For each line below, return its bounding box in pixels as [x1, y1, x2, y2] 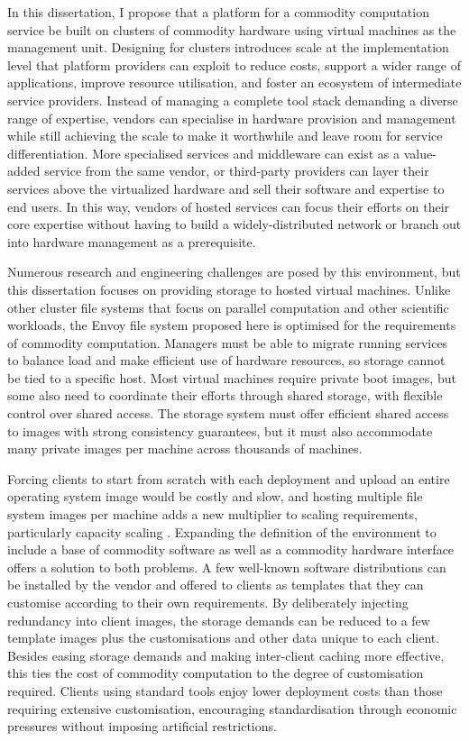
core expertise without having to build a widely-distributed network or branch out [7, 215, 462, 233]
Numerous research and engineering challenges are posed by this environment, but [7, 262, 461, 281]
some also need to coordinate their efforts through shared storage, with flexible [7, 386, 443, 405]
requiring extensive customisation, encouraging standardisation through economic [7, 699, 457, 718]
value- [403, 143, 437, 162]
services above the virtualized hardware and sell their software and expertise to [7, 178, 445, 197]
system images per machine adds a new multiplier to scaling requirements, [7, 505, 418, 524]
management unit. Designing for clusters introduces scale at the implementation [7, 38, 449, 57]
